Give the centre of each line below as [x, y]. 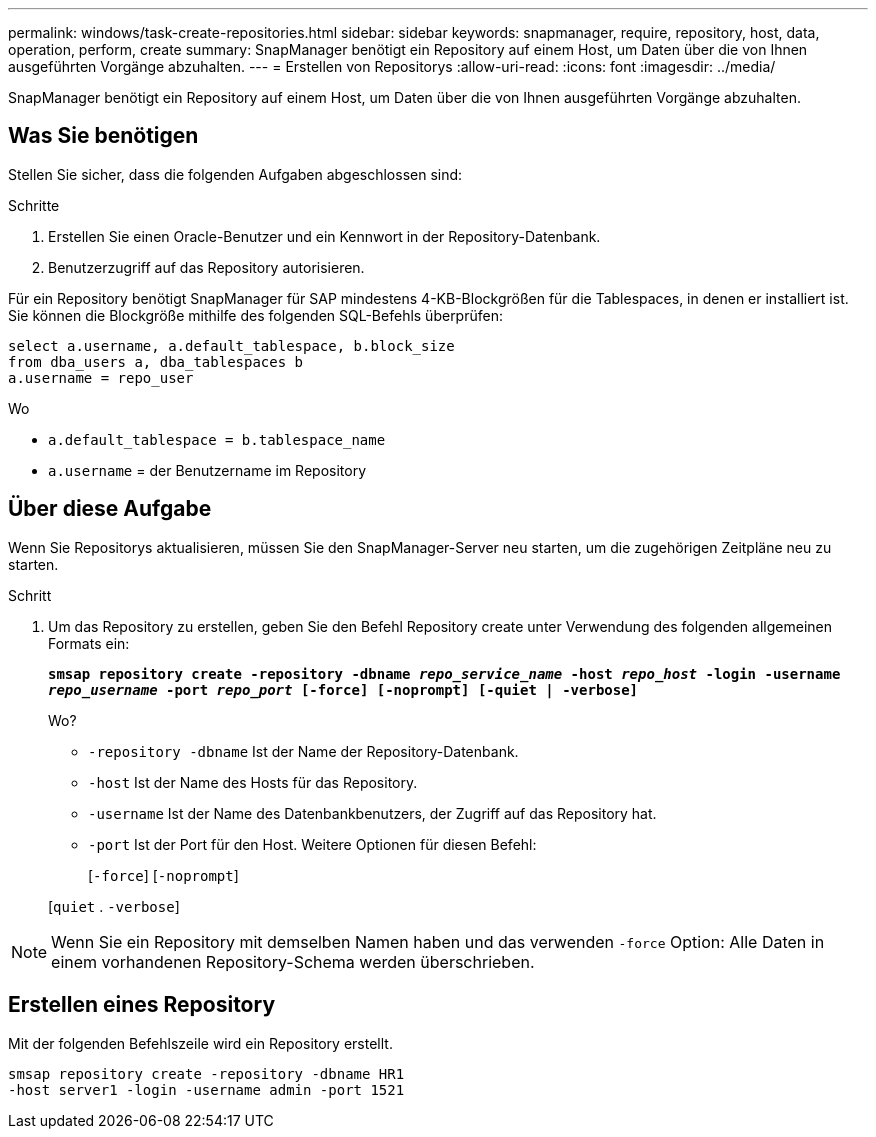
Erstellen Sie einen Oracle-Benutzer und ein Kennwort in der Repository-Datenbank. [324, 236]
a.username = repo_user [101, 377]
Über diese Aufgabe [110, 509]
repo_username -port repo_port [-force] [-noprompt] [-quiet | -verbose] [343, 689]
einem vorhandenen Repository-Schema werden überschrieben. [293, 961]
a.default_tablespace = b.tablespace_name [217, 439]
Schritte [34, 205]
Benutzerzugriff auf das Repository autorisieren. [206, 267]
